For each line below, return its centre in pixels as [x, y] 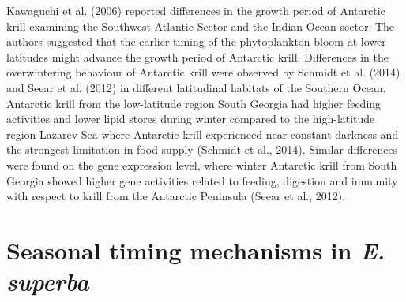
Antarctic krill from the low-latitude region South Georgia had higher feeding [194, 103]
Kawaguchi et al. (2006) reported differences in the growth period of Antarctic [196, 10]
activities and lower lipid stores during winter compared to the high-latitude [191, 119]
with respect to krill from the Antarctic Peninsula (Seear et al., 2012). [176, 196]
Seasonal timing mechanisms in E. [196, 250]
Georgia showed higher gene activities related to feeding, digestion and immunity [202, 180]
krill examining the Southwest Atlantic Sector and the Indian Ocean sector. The [201, 26]
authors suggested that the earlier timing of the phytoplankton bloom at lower [196, 41]
